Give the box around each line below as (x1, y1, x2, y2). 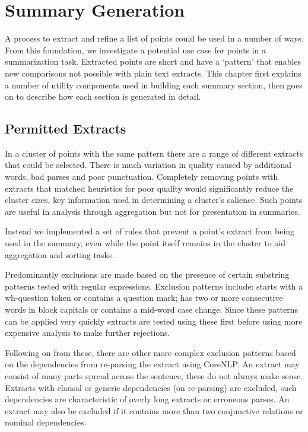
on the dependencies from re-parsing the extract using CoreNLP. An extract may (5, 358, 300, 370)
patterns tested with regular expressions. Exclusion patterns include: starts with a (5, 279, 303, 292)
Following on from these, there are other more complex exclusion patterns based (5, 346, 296, 358)
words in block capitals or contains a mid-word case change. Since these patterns (5, 303, 299, 316)
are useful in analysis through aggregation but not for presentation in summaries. (5, 205, 300, 217)
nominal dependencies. (5, 416, 87, 428)
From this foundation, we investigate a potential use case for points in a (5, 43, 266, 56)
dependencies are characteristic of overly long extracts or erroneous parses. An (5, 393, 290, 405)
